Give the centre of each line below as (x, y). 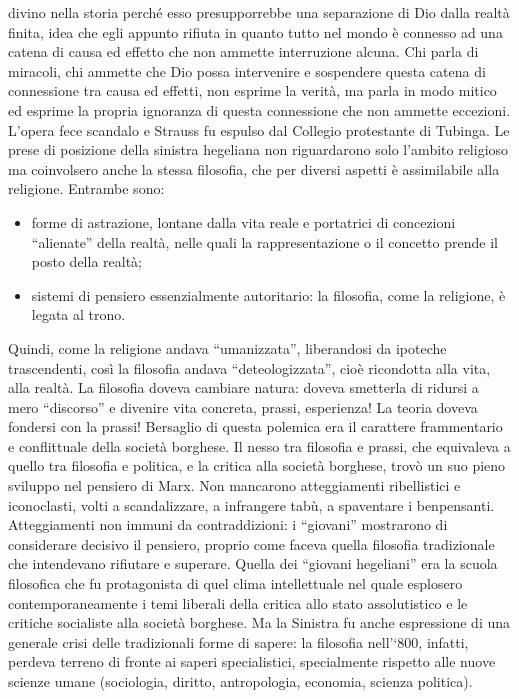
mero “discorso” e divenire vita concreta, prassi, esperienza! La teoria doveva (243, 406)
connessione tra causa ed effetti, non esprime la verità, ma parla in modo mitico (252, 90)
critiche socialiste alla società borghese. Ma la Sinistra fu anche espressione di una (259, 622)
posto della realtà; (86, 261)
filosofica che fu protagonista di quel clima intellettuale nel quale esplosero (235, 583)
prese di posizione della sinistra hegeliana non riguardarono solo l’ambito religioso (258, 149)
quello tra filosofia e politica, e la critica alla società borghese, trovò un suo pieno (257, 465)
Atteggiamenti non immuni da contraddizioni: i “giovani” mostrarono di (228, 524)
